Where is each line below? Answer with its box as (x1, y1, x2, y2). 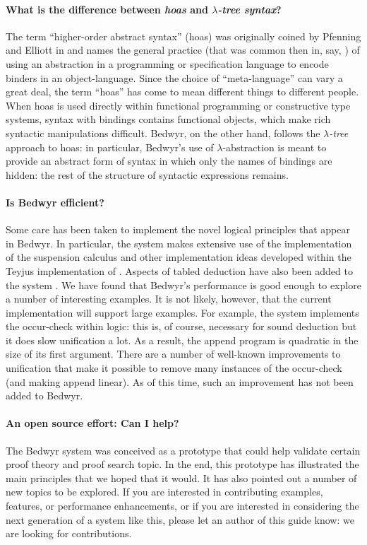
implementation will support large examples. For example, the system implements (6, 305, 359, 320)
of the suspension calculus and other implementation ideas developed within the (6, 250, 351, 264)
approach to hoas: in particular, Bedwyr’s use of (6, 139, 214, 154)
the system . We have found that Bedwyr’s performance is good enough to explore (6, 277, 361, 292)
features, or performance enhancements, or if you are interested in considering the (6, 498, 359, 513)
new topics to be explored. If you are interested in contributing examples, (6, 484, 323, 499)
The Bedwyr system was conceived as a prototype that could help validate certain (6, 443, 361, 457)
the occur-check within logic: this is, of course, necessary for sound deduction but (6, 319, 357, 334)
